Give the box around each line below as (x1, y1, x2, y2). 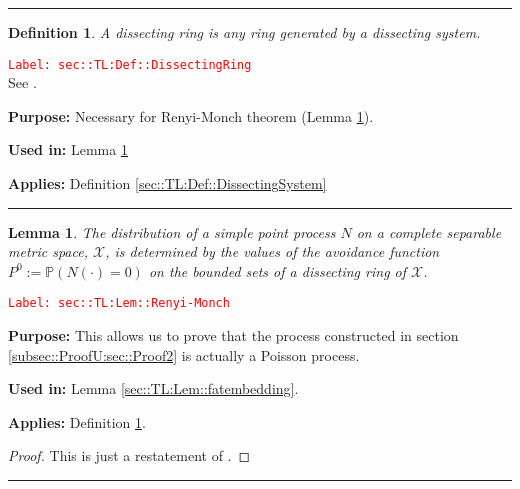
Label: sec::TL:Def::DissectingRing (8, 57, 252, 72)
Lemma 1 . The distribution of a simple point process (8, 221, 336, 242)
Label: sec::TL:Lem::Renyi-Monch (8, 296, 230, 311)
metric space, (8, 241, 88, 262)
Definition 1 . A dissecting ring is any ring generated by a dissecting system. (8, 22, 481, 42)
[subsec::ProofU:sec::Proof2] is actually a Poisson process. (8, 344, 360, 365)
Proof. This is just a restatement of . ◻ (8, 445, 251, 466)
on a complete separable (356, 221, 502, 242)
